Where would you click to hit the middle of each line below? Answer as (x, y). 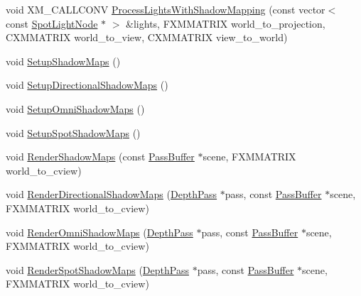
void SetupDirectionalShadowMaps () (87, 85)
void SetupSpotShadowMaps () (73, 132)
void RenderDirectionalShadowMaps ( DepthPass (112, 194)
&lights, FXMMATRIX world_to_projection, (226, 23)
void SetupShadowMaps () (63, 61)
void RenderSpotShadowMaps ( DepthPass (97, 269)
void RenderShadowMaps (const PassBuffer (100, 157)
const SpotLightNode (52, 23)
